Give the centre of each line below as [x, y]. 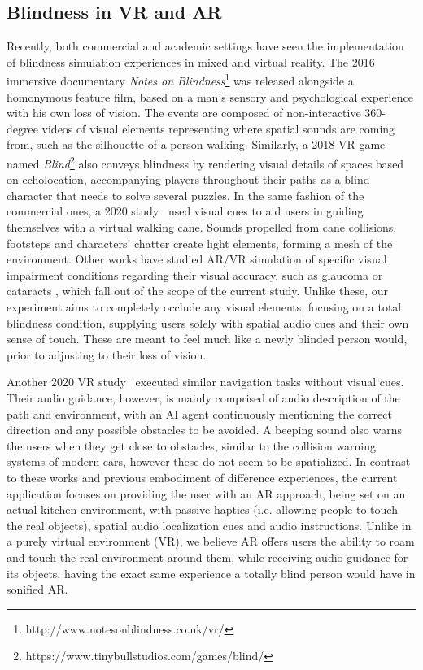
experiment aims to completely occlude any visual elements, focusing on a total [204, 307]
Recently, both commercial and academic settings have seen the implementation [205, 46]
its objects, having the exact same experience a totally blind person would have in [211, 573]
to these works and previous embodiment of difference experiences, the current [202, 477]
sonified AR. [37, 589]
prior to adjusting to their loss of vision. [107, 354]
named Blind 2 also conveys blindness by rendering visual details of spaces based [205, 162]
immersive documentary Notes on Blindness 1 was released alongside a [180, 80]
